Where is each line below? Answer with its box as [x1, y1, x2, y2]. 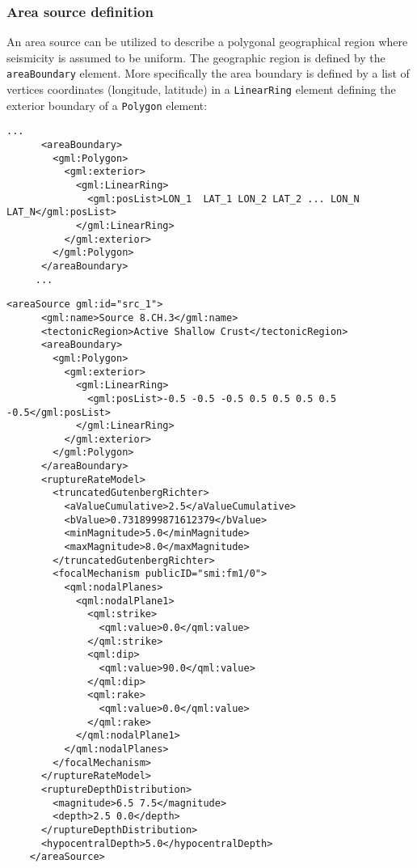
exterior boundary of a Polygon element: [6, 96, 208, 113]
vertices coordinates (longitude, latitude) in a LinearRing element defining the [6, 81, 396, 98]
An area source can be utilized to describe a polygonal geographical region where [6, 33, 408, 50]
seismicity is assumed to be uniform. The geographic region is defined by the [6, 49, 385, 66]
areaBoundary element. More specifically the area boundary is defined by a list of [6, 65, 410, 82]
